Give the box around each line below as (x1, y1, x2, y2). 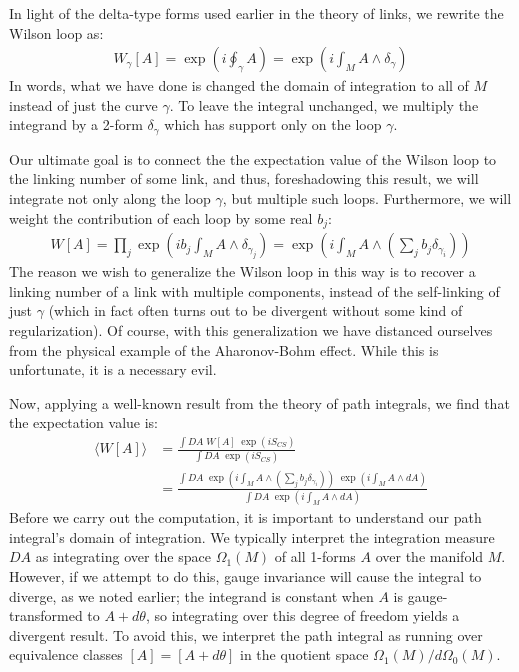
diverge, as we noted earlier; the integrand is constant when (9, 585, 374, 606)
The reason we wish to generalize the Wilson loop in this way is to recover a (9, 261, 476, 282)
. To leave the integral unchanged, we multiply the (169, 94, 479, 115)
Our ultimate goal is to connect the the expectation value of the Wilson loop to (9, 148, 497, 169)
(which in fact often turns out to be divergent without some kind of (48, 300, 463, 321)
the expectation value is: (9, 412, 159, 433)
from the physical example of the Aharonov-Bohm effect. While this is (9, 339, 439, 360)
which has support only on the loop (164, 114, 382, 135)
